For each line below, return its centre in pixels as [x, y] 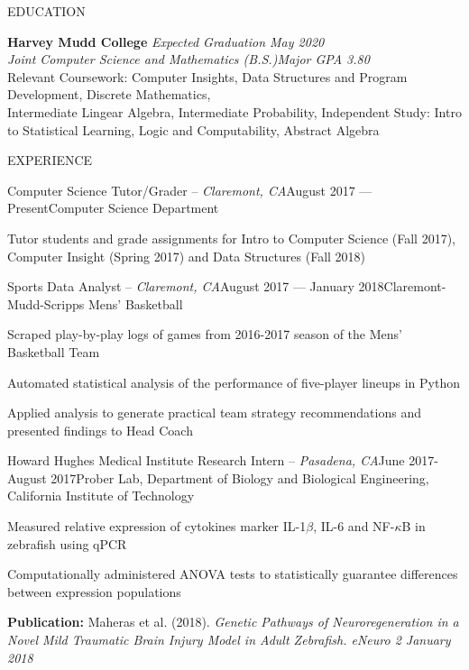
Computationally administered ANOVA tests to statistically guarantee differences [233, 574]
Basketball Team [54, 351]
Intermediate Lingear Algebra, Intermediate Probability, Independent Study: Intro [234, 111]
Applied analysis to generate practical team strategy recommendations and [214, 413]
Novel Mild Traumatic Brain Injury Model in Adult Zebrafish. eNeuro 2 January [229, 640]
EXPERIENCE [50, 160]
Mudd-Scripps [46, 303]
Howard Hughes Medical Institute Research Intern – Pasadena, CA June [206, 460]
